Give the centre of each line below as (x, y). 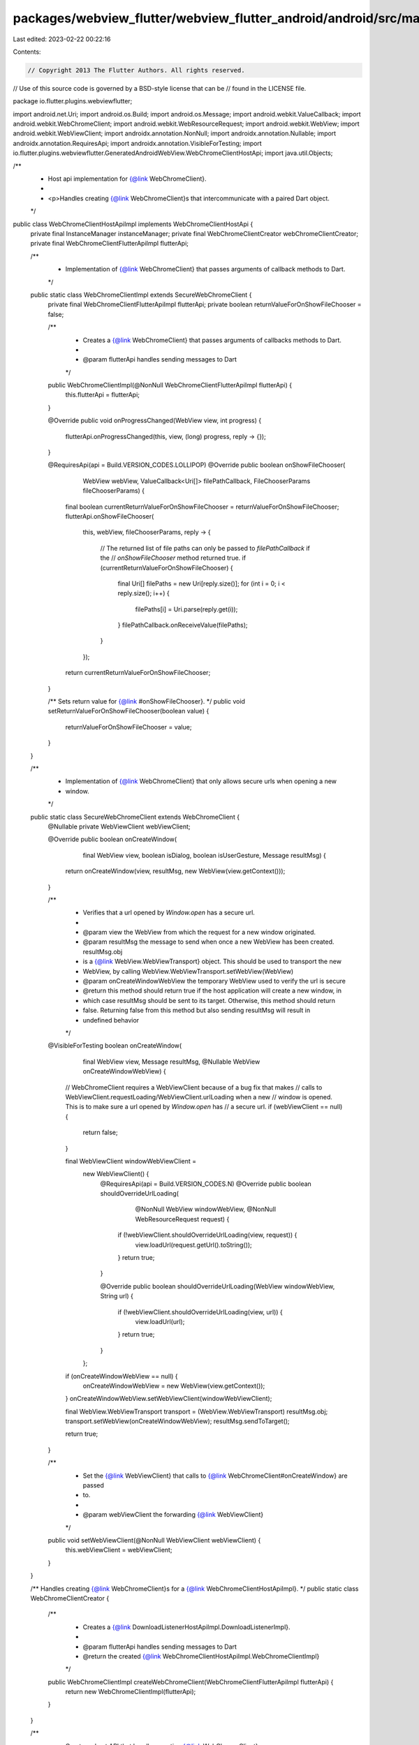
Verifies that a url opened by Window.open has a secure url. (169, 913)
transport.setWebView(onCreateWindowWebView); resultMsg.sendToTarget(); (177, 1421)
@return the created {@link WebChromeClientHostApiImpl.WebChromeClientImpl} (201, 1656)
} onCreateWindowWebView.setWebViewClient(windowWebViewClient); (169, 1399)
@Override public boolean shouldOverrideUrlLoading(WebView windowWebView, (218, 1286)
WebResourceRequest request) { (182, 1219)
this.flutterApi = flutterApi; (102, 395)
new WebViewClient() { (116, 1174)
